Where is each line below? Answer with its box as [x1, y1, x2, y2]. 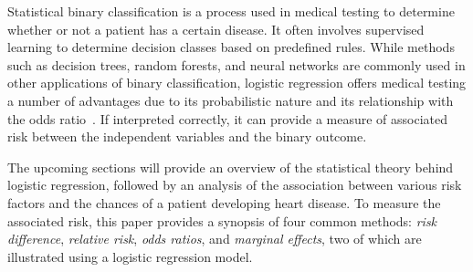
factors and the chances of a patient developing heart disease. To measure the [7, 193, 441, 212]
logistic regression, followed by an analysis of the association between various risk [7, 175, 462, 194]
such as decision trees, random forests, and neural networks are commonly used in [7, 55, 466, 74]
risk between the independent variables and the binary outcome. [7, 127, 367, 146]
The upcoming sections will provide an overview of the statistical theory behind [7, 157, 454, 176]
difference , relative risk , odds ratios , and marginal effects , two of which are [7, 229, 422, 248]
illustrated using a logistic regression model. [7, 246, 253, 266]
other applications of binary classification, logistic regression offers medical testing [7, 73, 467, 92]
